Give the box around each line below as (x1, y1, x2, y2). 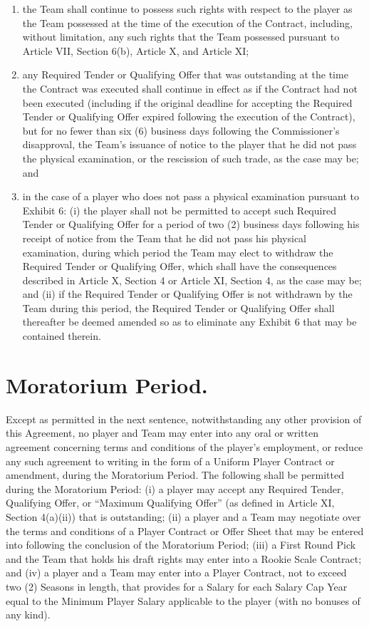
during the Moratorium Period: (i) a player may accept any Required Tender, (6, 481, 344, 496)
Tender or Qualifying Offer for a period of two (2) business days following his (22, 217, 360, 232)
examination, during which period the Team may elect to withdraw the (22, 244, 333, 259)
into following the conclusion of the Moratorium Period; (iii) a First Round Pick (6, 537, 356, 552)
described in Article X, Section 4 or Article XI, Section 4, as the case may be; (22, 272, 362, 287)
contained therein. (22, 328, 101, 343)
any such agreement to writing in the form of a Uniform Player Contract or (6, 453, 335, 468)
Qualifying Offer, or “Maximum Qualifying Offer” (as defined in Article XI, (6, 495, 335, 510)
